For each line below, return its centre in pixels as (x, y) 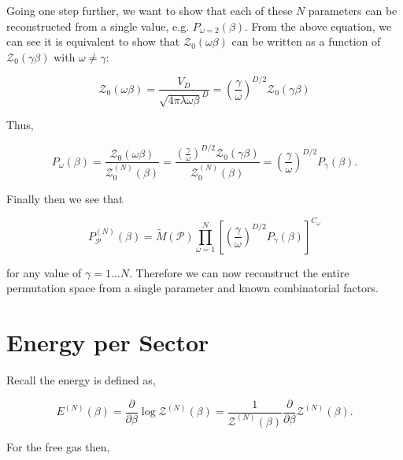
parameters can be (353, 10)
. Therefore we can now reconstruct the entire (239, 272)
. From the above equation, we (318, 26)
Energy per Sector (108, 342)
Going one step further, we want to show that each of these (150, 10)
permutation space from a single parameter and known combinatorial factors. (192, 288)
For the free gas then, (58, 446)
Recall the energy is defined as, (81, 379)
